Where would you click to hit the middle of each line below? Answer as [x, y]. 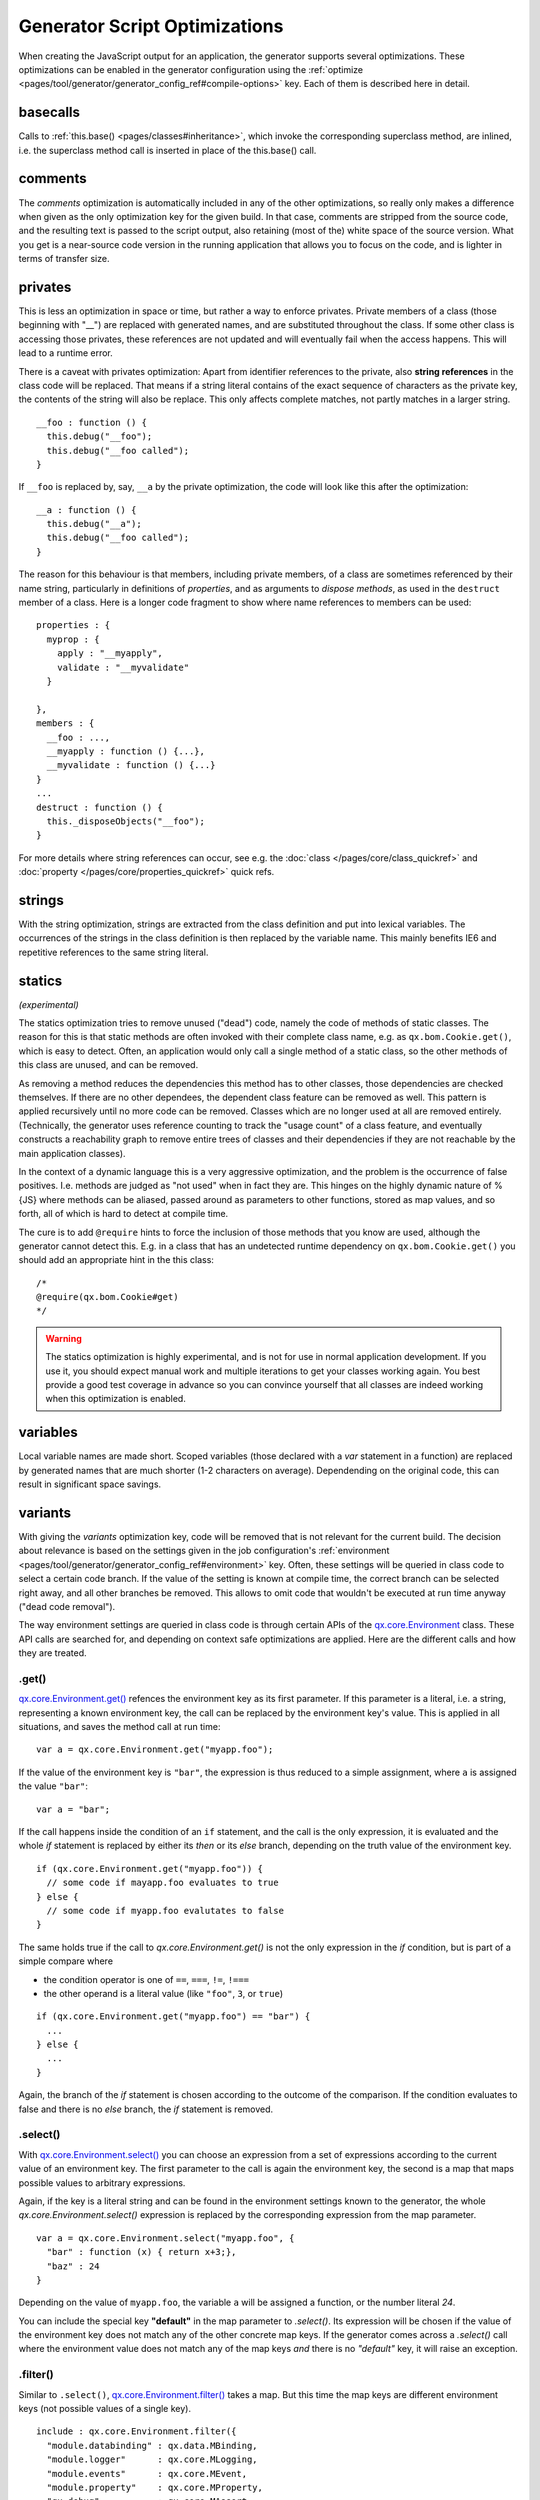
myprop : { [73, 639]
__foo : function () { [92, 422]
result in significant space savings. [90, 1484]
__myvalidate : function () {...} [131, 765]
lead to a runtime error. [66, 353]
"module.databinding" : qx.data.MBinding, [152, 2445]
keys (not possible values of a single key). [105, 2409]
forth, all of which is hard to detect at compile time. [123, 1214]
